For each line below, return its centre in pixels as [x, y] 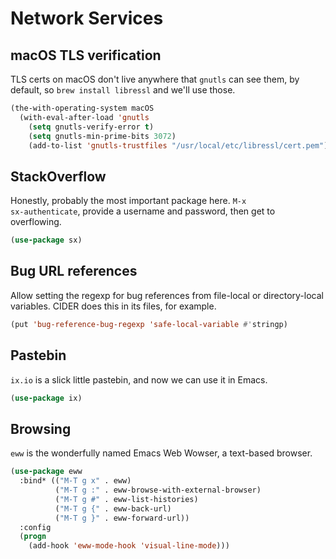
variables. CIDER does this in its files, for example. [113, 306]
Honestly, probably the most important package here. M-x [128, 201]
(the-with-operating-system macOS [82, 108]
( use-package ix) [46, 398]
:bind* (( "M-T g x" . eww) [75, 481]
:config [35, 527]
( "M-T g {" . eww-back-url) [113, 508]
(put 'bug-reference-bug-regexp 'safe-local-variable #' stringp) [149, 324]
